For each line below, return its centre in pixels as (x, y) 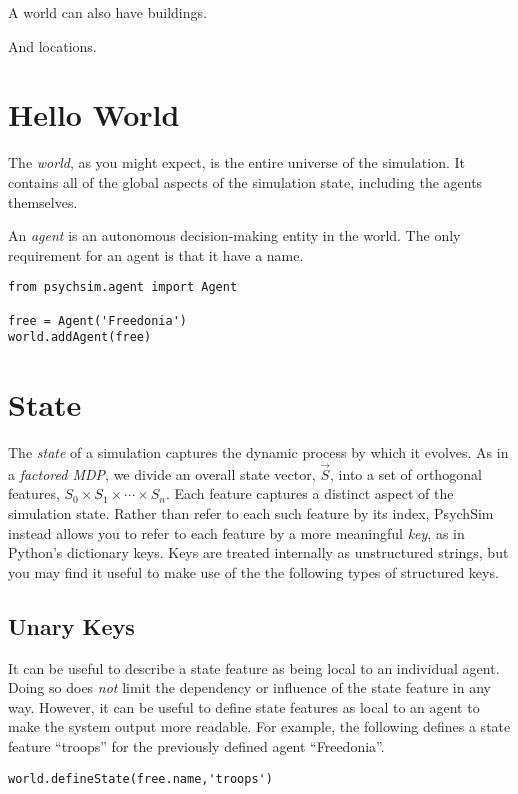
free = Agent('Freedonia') (97, 320)
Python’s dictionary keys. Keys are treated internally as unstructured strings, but (258, 552)
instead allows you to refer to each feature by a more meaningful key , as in (236, 532)
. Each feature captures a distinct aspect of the (309, 493)
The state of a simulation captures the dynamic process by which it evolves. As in (258, 452)
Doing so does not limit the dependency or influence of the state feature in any (249, 687)
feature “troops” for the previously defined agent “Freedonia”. (196, 745)
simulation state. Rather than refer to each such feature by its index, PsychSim (251, 513)
